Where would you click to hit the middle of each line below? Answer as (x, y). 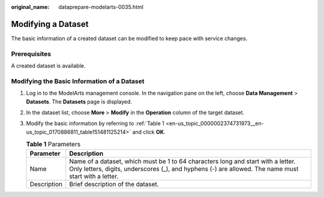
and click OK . (149, 132)
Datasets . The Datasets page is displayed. (79, 101)
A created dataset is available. (48, 66)
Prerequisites (31, 54)
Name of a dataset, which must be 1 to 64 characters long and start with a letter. (182, 161)
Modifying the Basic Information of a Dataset (78, 81)
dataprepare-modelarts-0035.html (101, 7)
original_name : (30, 7)
